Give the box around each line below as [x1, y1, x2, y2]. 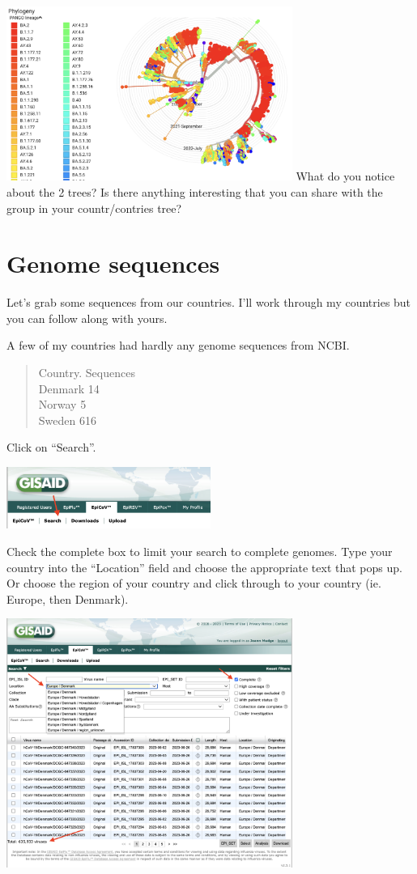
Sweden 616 [38, 411, 96, 428]
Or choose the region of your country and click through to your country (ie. [6, 575, 381, 592]
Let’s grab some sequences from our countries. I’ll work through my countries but [6, 294, 411, 311]
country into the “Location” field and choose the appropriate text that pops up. [6, 558, 402, 575]
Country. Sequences [38, 364, 135, 381]
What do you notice [296, 168, 395, 185]
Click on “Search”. [6, 439, 96, 456]
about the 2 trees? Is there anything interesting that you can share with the [6, 183, 383, 200]
